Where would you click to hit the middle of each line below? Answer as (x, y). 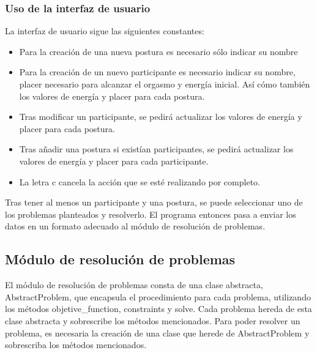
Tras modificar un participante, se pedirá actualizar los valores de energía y (161, 117)
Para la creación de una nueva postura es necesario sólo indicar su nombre (158, 51)
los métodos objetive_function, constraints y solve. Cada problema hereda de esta (158, 309)
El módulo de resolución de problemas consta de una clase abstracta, (134, 285)
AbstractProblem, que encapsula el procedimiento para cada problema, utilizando (158, 296)
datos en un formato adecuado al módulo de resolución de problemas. (135, 226)
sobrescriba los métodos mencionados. (76, 345)
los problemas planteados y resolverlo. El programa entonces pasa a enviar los (151, 214)
